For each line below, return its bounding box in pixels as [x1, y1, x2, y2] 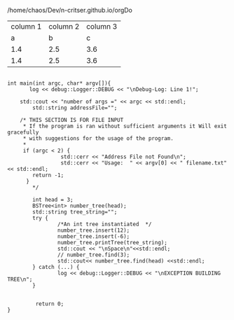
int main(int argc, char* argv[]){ [7, 80, 111, 87]
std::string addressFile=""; [32, 104, 118, 111]
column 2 [48, 22, 80, 31]
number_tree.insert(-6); [57, 233, 130, 240]
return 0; [35, 300, 64, 307]
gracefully [7, 129, 39, 136]
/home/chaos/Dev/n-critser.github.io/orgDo [7, 6, 133, 14]
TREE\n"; [7, 276, 33, 283]
